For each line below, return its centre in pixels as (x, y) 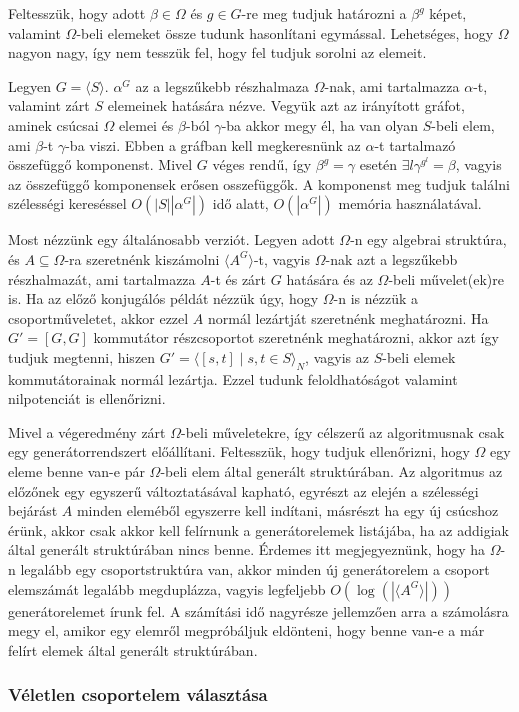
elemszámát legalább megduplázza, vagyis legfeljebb (167, 588)
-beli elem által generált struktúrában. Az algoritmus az (331, 471)
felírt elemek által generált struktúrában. (133, 649)
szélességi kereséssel (67, 203)
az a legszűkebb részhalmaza (222, 85)
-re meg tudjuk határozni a (324, 13)
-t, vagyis (281, 258)
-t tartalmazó (415, 144)
